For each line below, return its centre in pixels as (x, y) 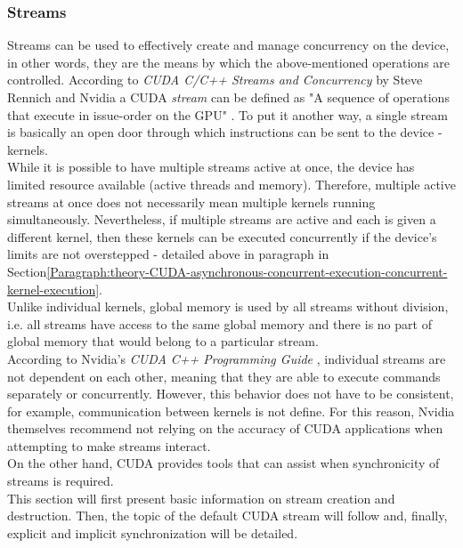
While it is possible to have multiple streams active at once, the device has (211, 167)
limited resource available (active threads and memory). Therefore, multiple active (231, 184)
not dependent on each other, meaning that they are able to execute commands (224, 376)
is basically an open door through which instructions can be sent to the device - (225, 132)
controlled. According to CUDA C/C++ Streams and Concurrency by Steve (215, 80)
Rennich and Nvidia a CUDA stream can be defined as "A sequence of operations (228, 97)
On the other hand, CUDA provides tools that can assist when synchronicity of (223, 463)
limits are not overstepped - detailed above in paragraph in (168, 254)
